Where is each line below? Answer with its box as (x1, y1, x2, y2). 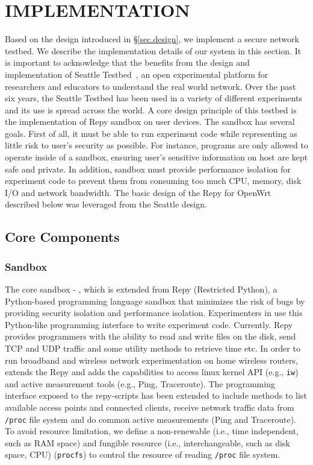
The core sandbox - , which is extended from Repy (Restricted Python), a (5, 283, 277, 296)
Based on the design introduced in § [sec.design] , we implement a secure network (5, 33, 299, 45)
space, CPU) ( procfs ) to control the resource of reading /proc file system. (5, 448, 280, 461)
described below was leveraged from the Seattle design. (5, 198, 207, 210)
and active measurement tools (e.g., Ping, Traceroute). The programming (5, 377, 275, 390)
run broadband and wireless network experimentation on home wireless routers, (5, 353, 298, 366)
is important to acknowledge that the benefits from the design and (5, 56, 250, 69)
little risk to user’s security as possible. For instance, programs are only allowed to (5, 139, 308, 151)
